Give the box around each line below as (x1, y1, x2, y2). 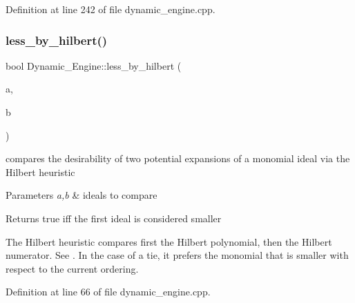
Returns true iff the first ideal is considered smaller (6, 211, 222, 225)
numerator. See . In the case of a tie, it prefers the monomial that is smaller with (6, 248, 349, 262)
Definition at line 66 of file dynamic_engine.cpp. (6, 284, 211, 299)
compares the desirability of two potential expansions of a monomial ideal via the (6, 151, 350, 166)
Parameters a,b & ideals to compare (6, 188, 157, 202)
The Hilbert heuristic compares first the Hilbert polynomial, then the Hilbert (6, 234, 332, 248)
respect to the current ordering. (6, 261, 139, 275)
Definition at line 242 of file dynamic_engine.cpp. (6, 2, 215, 16)
